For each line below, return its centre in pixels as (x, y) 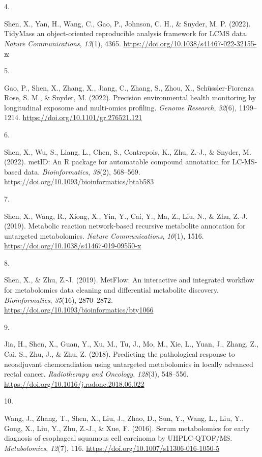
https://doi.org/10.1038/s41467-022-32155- (190, 43)
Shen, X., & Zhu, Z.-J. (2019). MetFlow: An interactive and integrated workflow (129, 280)
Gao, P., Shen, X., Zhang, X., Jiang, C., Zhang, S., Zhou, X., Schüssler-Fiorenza (129, 87)
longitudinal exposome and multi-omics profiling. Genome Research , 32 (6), (121, 107)
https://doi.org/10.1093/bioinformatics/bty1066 (79, 310)
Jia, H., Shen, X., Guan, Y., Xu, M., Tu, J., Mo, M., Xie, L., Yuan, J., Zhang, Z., (131, 344)
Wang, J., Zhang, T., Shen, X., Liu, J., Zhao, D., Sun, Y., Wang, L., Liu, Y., (124, 418)
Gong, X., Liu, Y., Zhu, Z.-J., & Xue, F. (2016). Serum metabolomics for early (127, 428)
